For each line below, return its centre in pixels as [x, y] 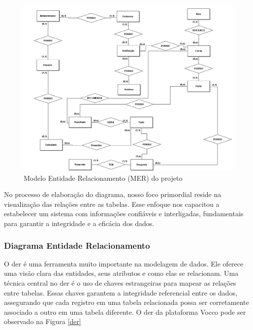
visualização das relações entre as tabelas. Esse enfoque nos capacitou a [112, 204]
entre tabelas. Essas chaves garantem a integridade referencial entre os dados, [121, 292]
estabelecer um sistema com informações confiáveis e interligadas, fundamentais [124, 214]
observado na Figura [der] [43, 321]
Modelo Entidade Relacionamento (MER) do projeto [103, 178]
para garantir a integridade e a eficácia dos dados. [79, 223]
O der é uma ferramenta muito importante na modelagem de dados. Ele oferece [124, 263]
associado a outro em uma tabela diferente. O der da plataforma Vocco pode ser [125, 312]
